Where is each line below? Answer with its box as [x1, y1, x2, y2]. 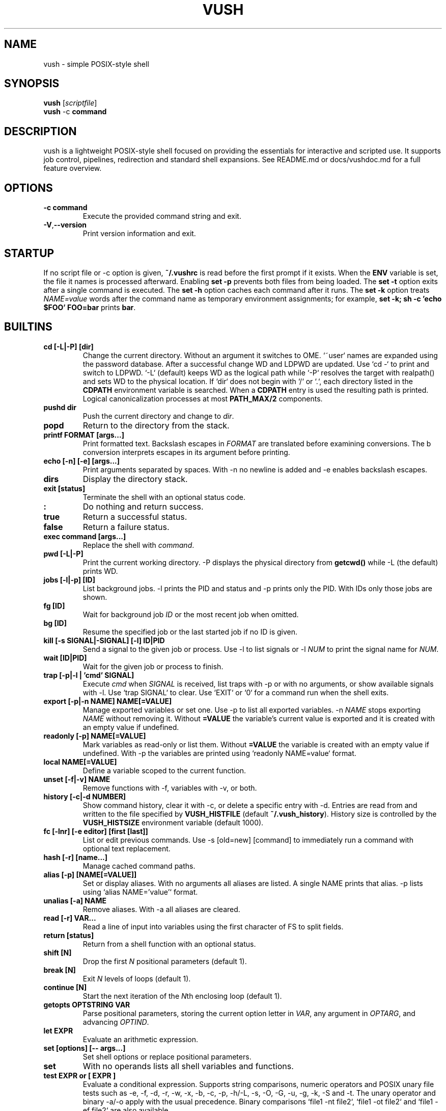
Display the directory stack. [82, 473, 188, 484]
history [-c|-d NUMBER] [43, 792, 126, 801]
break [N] [43, 965, 76, 974]
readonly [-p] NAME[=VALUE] [43, 731, 146, 740]
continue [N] [43, 982, 87, 992]
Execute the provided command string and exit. [82, 212, 241, 221]
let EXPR [43, 1026, 73, 1035]
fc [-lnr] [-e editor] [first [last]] [43, 826, 148, 836]
